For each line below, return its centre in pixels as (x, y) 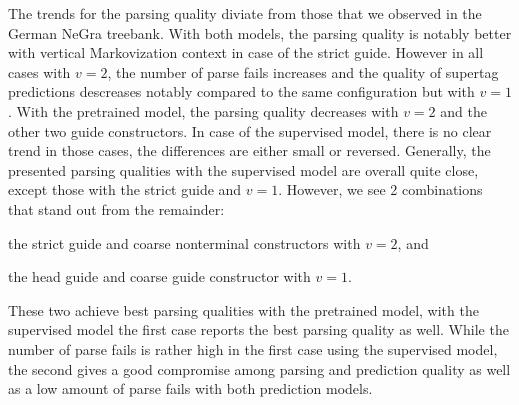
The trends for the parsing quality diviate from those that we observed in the (245, 13)
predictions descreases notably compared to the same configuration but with (241, 91)
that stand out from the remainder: (116, 208)
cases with (39, 71)
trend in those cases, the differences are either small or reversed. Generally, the (249, 150)
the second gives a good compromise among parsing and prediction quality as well (259, 368)
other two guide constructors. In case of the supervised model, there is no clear (250, 130)
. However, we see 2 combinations (380, 189)
